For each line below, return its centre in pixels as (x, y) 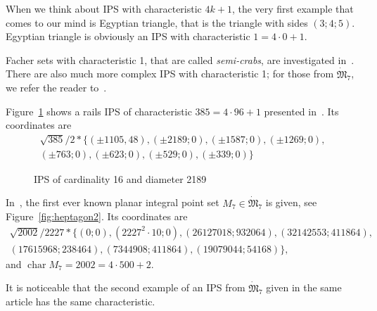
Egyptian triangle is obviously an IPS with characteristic (128, 36)
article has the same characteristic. (81, 302)
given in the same (304, 287)
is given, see (291, 202)
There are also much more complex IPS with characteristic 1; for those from (170, 74)
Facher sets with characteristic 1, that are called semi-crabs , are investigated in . (180, 59)
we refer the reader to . (56, 88)
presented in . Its (301, 111)
